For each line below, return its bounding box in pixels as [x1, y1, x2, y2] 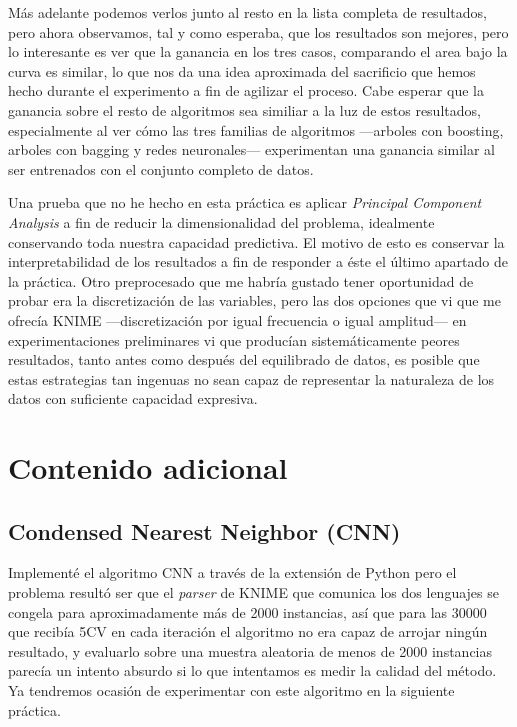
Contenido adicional [8, 447, 288, 488]
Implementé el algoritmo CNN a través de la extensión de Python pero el [8, 562, 457, 583]
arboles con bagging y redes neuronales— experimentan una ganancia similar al [8, 139, 496, 160]
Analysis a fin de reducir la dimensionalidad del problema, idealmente [8, 211, 435, 232]
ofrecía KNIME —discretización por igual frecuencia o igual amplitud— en [8, 309, 467, 330]
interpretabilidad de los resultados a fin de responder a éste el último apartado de [8, 251, 508, 272]
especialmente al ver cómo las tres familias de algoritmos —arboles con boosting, [8, 119, 504, 140]
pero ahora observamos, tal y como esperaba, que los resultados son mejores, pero [8, 21, 509, 42]
